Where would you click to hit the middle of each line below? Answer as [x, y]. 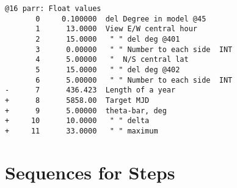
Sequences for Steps [90, 172]
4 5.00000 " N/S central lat [112, 60]
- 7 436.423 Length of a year [90, 90]
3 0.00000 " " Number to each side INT [134, 49]
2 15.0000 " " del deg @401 [108, 39]
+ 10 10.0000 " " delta [77, 121]
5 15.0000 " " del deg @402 [108, 70]
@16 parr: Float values [53, 9]
